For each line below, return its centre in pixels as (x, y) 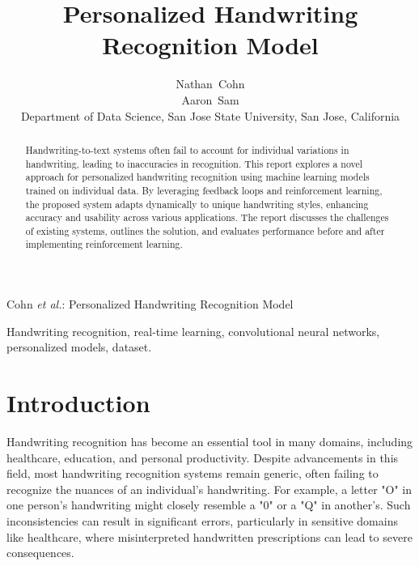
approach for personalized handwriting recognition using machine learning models (197, 177)
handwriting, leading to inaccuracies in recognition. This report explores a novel (194, 163)
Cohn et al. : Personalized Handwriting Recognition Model (150, 304)
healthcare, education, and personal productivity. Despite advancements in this (203, 457)
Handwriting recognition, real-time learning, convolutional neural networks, (193, 331)
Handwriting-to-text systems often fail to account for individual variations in (187, 149)
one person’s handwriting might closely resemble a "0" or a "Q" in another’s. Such (209, 505)
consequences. (40, 553)
